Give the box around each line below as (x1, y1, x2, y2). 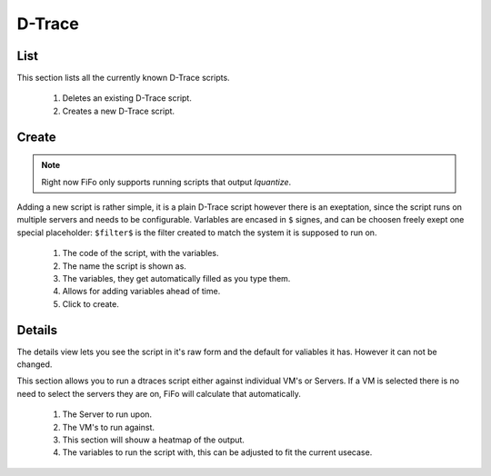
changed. (16, 359, 53, 370)
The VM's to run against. (62, 421, 155, 432)
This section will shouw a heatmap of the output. (62, 434, 245, 445)
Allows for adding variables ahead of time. (62, 286, 221, 297)
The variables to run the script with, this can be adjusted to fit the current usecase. (62, 447, 373, 458)
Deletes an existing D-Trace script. (62, 93, 193, 104)
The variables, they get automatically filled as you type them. (62, 273, 291, 283)
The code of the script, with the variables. (62, 248, 219, 259)
